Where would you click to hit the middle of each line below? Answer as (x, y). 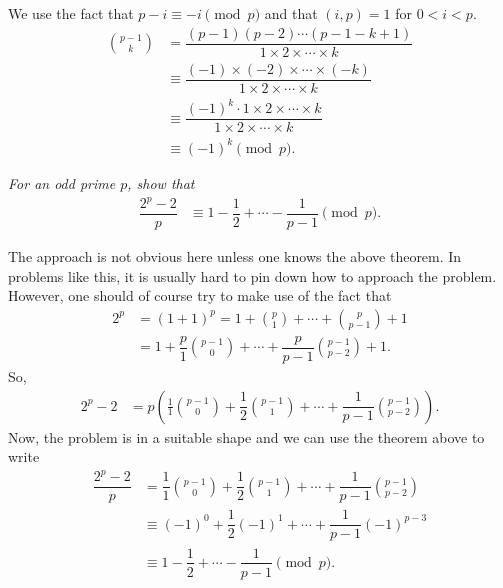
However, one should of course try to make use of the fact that (200, 295)
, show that (161, 182)
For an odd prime (62, 182)
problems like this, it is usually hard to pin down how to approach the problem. (252, 275)
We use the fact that (71, 13)
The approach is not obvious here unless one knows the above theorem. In (235, 256)
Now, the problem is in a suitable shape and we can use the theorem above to (246, 436)
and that (291, 13)
